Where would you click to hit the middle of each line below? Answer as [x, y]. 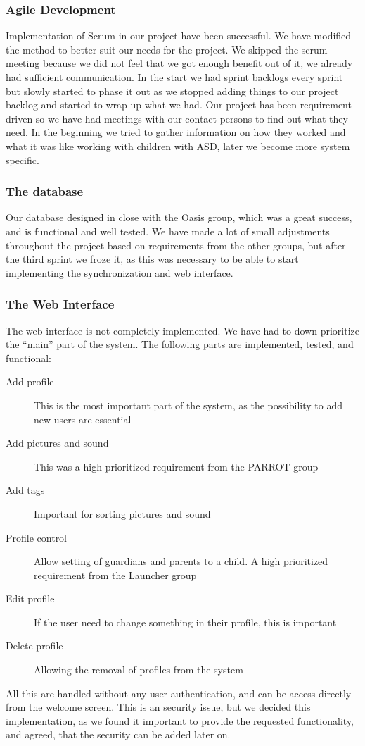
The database [45, 191]
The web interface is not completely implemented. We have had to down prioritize [182, 330]
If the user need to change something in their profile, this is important [185, 622]
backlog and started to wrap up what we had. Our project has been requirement [179, 105]
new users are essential [83, 419]
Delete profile [34, 646]
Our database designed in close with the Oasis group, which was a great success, [179, 217]
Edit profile [30, 598]
